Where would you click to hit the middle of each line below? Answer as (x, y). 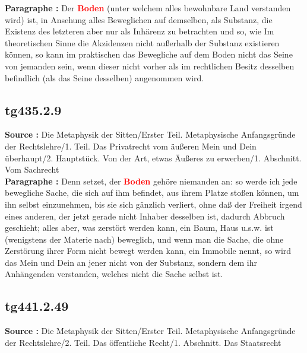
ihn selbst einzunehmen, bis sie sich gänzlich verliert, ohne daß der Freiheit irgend (153, 204)
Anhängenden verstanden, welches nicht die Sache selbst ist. (114, 274)
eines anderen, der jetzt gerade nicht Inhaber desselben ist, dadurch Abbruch (145, 216)
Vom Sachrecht (32, 169)
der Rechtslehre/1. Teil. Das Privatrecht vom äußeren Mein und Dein (131, 146)
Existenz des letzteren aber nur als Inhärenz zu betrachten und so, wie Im (140, 31)
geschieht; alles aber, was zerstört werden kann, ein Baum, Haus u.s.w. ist (139, 228)
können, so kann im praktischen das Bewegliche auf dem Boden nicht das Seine (149, 54)
